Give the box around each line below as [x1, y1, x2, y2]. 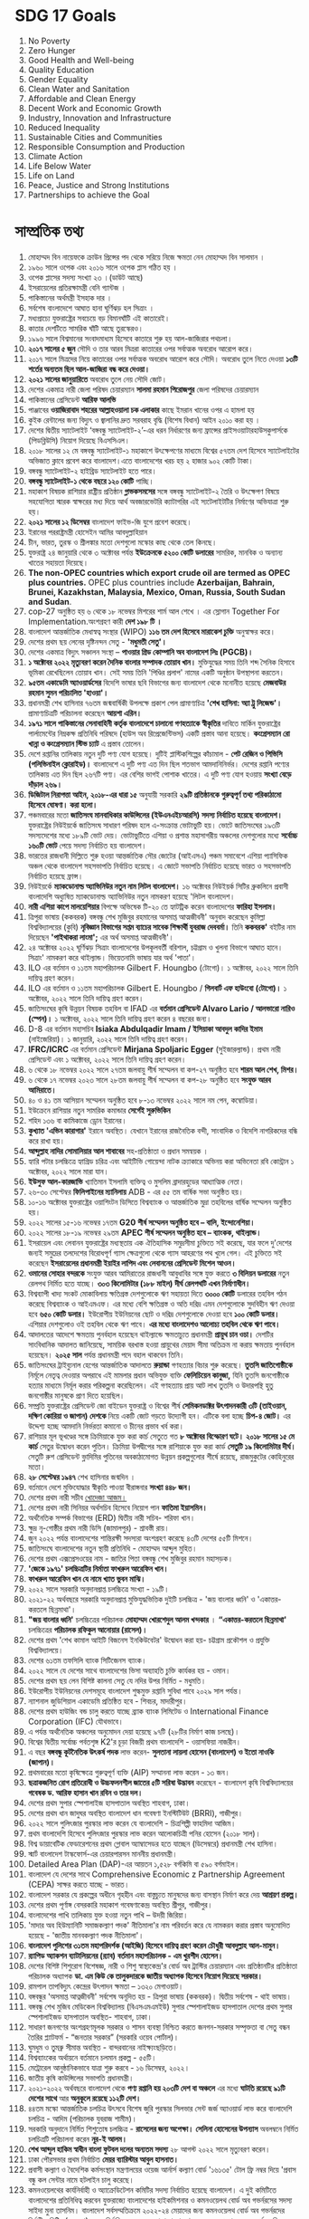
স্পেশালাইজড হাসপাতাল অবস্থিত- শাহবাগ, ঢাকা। [27, 2011, 153, 2022]
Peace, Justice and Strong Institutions [27, 179, 170, 190]
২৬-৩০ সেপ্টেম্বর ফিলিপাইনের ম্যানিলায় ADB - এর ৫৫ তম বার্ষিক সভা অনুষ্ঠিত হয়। [27, 1186, 244, 1197]
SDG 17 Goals [14, 5, 117, 26]
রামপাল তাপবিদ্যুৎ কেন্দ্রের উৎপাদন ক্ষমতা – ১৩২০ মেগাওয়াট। [27, 1980, 184, 1992]
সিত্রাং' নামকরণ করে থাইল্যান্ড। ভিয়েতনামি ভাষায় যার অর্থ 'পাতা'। [27, 952, 197, 962]
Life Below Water [27, 160, 92, 171]
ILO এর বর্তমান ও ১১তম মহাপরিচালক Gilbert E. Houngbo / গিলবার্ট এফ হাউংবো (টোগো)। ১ [27, 982, 287, 993]
